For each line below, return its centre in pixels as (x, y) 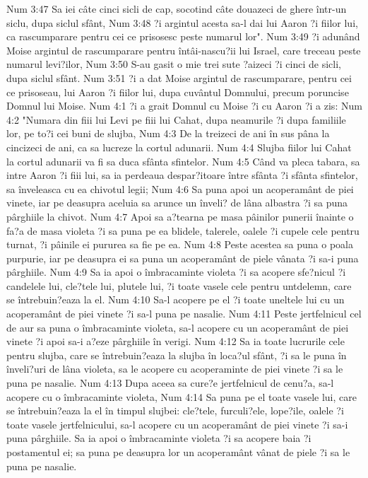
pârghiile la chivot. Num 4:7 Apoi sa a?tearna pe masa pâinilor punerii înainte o (180, 216)
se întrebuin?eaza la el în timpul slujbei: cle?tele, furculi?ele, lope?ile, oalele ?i (175, 410)
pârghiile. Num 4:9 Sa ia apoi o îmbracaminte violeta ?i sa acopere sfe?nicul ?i (176, 272)
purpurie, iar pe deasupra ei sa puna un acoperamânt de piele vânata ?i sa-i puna (183, 258)
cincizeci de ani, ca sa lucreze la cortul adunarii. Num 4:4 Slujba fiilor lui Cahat (179, 147)
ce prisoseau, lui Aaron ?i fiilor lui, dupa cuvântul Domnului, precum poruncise (178, 92)
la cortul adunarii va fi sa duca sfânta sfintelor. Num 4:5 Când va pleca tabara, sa (183, 161)
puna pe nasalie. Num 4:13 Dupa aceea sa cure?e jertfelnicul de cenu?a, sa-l (170, 383)
